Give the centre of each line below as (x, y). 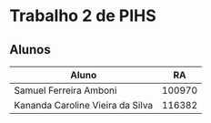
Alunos (30, 50)
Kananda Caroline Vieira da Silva (84, 105)
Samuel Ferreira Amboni (65, 90)
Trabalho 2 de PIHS (83, 16)
